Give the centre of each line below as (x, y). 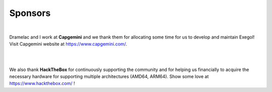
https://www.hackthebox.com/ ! (42, 83)
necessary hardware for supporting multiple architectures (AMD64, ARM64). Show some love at (109, 76)
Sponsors (30, 13)
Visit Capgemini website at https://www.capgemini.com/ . (68, 44)
